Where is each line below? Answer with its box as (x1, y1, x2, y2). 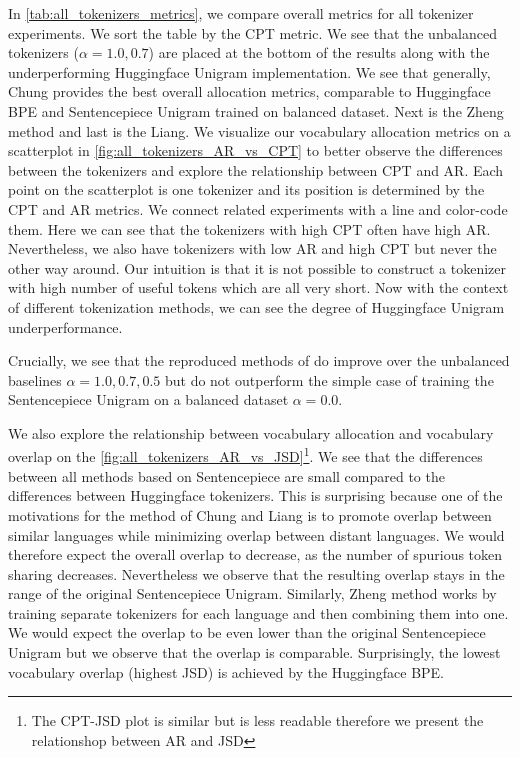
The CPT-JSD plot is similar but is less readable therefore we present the (31, 710, 484, 731)
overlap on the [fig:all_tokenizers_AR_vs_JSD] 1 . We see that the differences (8, 443, 483, 467)
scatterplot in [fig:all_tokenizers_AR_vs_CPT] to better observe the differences (8, 140, 503, 161)
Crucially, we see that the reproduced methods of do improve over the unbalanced (8, 350, 510, 371)
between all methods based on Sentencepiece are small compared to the (8, 465, 445, 486)
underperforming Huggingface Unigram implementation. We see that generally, (8, 61, 491, 82)
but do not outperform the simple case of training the (164, 369, 494, 390)
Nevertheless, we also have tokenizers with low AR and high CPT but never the (8, 238, 497, 259)
